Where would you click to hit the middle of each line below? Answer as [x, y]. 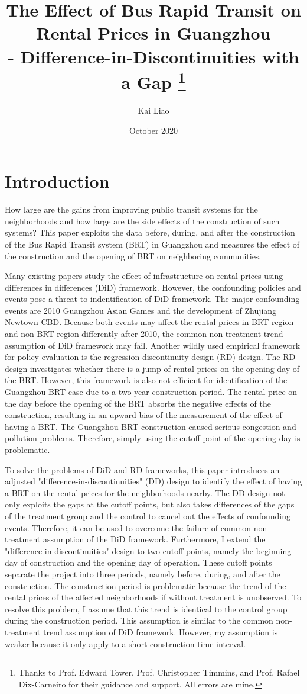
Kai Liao [153, 110]
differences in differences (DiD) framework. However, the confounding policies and [153, 287]
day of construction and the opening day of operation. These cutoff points [138, 562]
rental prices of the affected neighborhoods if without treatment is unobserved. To [153, 597]
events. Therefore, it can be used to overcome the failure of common [128, 527]
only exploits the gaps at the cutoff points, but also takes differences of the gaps [150, 504]
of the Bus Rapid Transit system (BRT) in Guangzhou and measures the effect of [152, 244]
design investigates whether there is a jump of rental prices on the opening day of [152, 368]
